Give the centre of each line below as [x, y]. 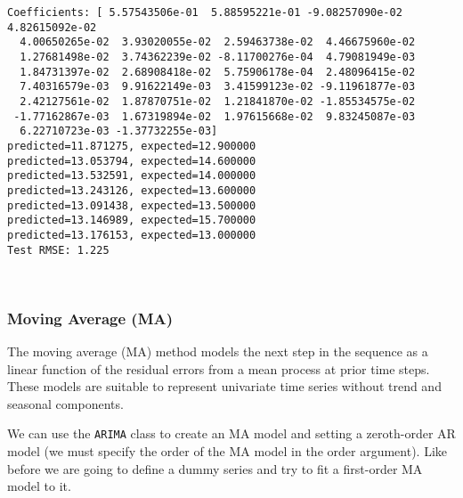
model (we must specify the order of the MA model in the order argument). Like [227, 451]
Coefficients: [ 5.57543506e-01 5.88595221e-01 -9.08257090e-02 [205, 12]
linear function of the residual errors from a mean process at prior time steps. [219, 368]
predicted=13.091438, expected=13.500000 [132, 205]
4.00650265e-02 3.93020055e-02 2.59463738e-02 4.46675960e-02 [218, 42]
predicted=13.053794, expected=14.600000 [132, 161]
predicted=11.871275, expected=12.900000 [132, 146]
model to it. [39, 486]
